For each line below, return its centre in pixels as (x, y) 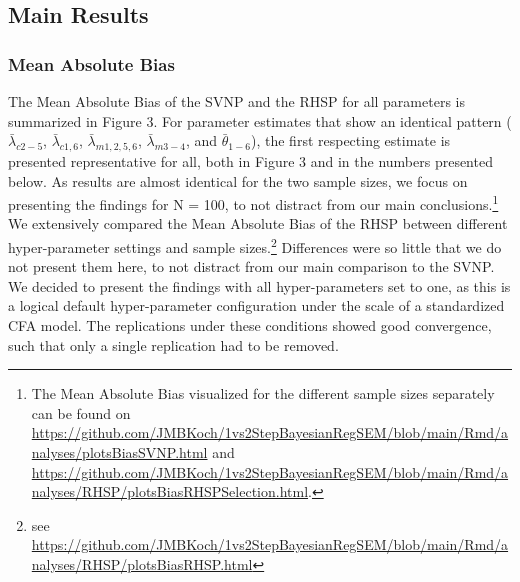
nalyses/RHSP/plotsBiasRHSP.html (142, 563)
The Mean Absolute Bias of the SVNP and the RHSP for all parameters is (236, 101)
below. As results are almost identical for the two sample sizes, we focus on (238, 180)
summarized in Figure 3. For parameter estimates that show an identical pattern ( (260, 120)
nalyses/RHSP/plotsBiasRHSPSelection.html (170, 491)
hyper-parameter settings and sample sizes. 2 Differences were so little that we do (255, 245)
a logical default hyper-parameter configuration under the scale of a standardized (256, 305)
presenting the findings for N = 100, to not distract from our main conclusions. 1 (253, 202)
